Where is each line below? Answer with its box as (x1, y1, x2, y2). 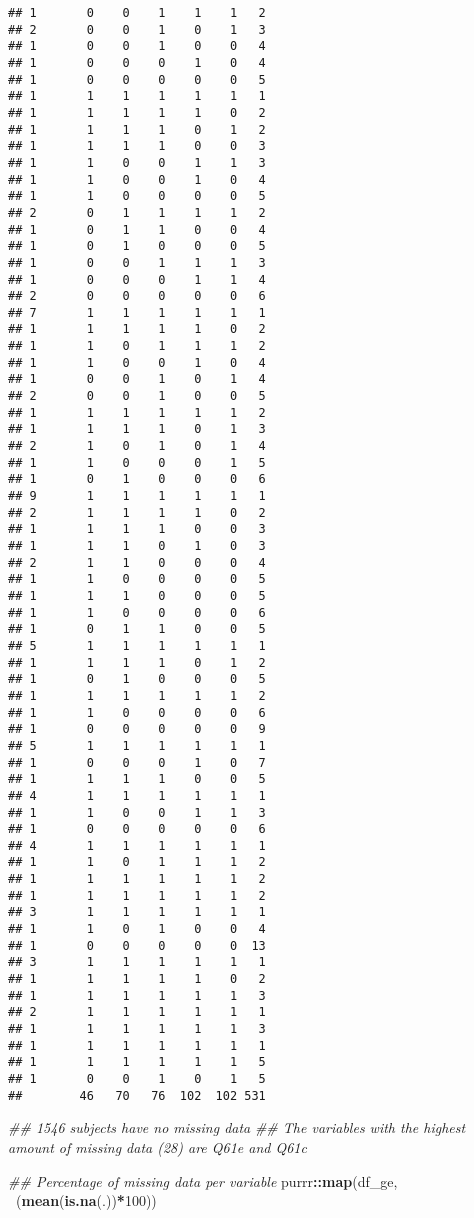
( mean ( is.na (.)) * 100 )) (16, 1190, 157, 1211)
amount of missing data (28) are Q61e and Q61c (8, 1136, 307, 1157)
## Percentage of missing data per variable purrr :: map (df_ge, (8, 1170, 398, 1191)
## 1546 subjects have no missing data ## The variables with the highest (8, 1117, 466, 1138)
